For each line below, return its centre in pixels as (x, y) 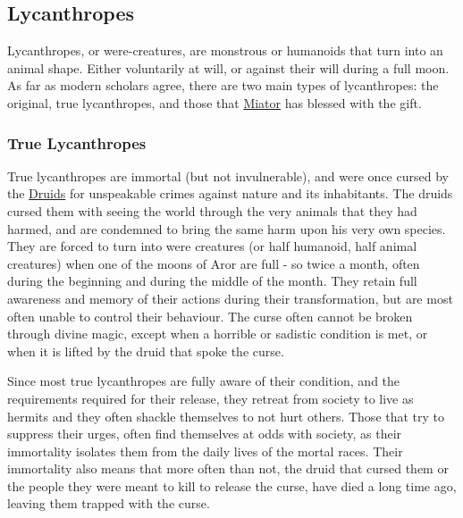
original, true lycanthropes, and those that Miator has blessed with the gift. (215, 102)
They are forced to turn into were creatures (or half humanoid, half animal (212, 246)
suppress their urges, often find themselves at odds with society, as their (205, 434)
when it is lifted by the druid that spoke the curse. (146, 351)
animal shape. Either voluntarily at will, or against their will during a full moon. (228, 67)
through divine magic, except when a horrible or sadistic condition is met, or (218, 334)
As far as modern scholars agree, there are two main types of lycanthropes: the (223, 85)
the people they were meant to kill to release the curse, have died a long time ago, (232, 485)
